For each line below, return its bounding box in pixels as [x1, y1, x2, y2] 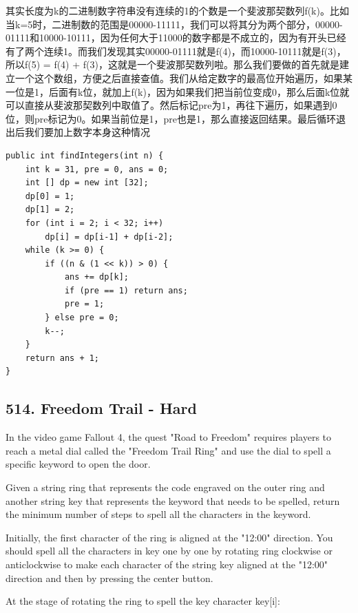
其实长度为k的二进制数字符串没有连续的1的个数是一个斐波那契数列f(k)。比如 [6, 3, 349, 17]
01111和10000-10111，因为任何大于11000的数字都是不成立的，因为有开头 [6, 30, 327, 45]
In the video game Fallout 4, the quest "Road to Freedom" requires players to [6, 430, 332, 444]
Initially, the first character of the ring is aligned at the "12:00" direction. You [6, 530, 333, 544]
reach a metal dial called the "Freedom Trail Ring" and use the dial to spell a [6, 443, 331, 457]
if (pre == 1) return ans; [64, 285, 188, 295]
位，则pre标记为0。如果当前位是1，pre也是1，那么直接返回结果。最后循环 [6, 111, 336, 125]
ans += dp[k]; [64, 272, 129, 282]
